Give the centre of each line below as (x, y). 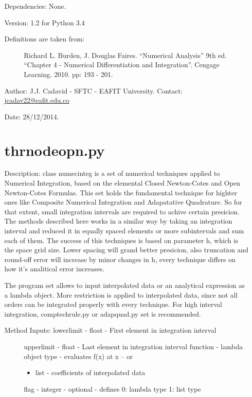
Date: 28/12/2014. (32, 116)
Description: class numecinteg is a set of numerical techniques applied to (112, 173)
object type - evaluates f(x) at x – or (78, 356)
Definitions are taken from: (45, 39)
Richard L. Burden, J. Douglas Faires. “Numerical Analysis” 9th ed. (125, 55)
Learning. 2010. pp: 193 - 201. (69, 74)
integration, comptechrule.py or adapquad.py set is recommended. (103, 313)
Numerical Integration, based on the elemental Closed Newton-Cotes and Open (122, 183)
